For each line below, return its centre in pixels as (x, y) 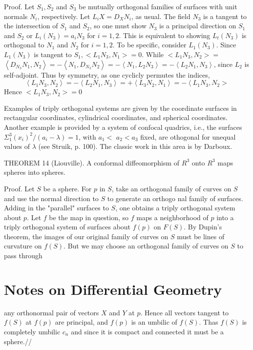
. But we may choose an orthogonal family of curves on (146, 246)
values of (17, 146)
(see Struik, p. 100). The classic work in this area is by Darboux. (135, 146)
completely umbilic (32, 331)
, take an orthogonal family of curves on (171, 188)
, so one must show (118, 26)
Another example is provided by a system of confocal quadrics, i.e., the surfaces (123, 127)
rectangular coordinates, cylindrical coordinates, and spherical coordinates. (116, 117)
